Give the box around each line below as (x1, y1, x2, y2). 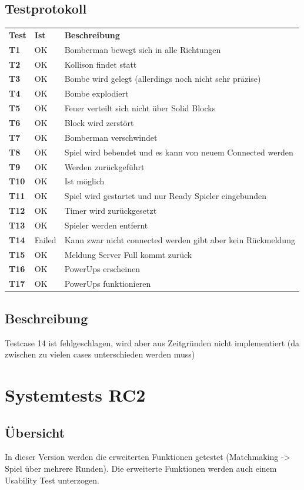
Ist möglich (64, 175, 105, 187)
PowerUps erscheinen (64, 263, 140, 275)
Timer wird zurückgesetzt (64, 204, 157, 217)
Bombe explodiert (64, 87, 129, 100)
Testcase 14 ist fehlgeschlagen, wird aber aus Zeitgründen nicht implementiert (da (5, 336, 300, 349)
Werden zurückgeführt (64, 160, 145, 173)
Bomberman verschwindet (64, 131, 158, 143)
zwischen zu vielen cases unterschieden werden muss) (5, 348, 195, 360)
